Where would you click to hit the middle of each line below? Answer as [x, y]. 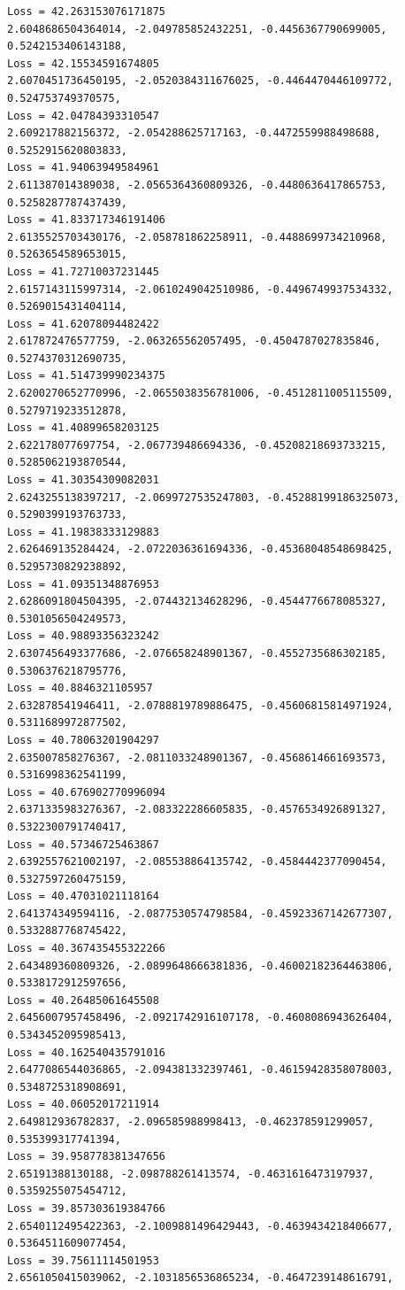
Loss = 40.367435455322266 [86, 949]
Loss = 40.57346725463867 [83, 844]
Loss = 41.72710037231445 [83, 271]
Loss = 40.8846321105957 [80, 688]
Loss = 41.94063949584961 [83, 168]
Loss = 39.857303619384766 [86, 1208]
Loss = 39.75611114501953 [83, 1260]
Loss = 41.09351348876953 [83, 584]
